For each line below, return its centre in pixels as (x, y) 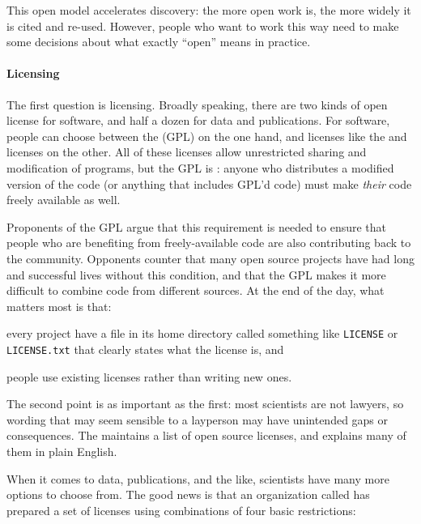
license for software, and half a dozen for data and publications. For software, (198, 120)
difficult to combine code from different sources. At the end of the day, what (196, 290)
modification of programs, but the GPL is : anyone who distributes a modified (200, 167)
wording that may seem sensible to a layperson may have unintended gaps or (198, 419)
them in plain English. (62, 451)
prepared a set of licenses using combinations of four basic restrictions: (181, 510)
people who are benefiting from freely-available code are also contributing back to (209, 243)
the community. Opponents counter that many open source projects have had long (210, 258)
